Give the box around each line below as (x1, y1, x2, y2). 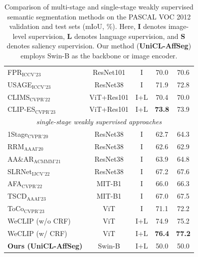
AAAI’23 (26, 196, 46, 202)
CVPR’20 (27, 134, 48, 140)
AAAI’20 (24, 147, 43, 152)
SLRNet (7, 166, 32, 176)
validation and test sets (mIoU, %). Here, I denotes (9, 21, 167, 31)
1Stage (7, 129, 28, 139)
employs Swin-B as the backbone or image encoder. (20, 50, 178, 60)
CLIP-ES (7, 104, 35, 114)
